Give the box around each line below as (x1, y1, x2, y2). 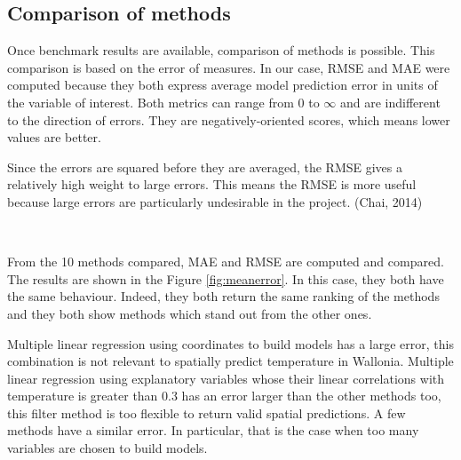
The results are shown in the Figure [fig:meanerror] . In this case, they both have (7, 269, 444, 288)
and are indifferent (340, 92, 441, 111)
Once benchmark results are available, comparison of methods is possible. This (7, 41, 435, 59)
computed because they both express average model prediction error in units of (7, 75, 438, 94)
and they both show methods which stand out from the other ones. (7, 304, 372, 322)
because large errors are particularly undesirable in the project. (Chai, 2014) (7, 192, 423, 210)
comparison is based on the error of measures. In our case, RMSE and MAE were (7, 58, 450, 76)
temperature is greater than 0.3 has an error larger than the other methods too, (7, 386, 441, 405)
